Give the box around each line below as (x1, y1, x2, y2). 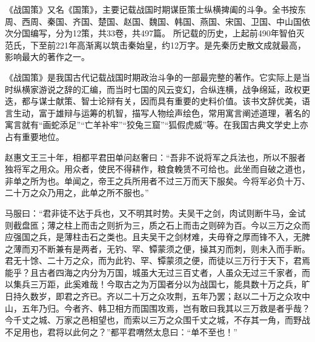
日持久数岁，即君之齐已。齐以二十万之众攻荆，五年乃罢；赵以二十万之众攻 (5, 290, 302, 303)
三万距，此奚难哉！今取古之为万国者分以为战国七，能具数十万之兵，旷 (30, 278, 310, 290)
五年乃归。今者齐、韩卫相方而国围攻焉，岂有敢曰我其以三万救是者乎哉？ (21, 301, 310, 314)
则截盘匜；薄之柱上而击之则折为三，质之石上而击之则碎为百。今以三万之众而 (5, 218, 310, 231)
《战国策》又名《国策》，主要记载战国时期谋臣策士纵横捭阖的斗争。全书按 (5, 3, 297, 15)
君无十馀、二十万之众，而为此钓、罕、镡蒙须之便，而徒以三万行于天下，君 (5, 254, 302, 267)
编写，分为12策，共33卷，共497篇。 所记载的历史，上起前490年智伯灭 (30, 27, 305, 39)
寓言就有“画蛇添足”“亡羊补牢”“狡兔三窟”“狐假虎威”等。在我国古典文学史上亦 (5, 118, 308, 131)
